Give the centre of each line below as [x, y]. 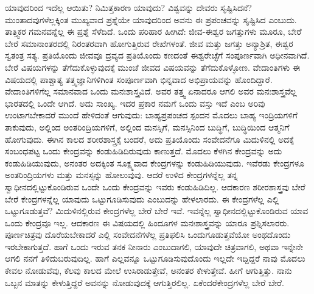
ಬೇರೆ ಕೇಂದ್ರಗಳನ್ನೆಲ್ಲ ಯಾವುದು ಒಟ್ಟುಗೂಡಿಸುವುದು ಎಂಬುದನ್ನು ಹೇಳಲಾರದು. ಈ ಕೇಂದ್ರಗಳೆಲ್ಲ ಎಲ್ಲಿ [142, 199]
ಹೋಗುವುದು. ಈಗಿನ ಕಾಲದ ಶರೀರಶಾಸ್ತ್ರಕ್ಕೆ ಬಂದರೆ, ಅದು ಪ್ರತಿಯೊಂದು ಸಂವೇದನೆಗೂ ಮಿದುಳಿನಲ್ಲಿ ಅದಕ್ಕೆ [149, 139]
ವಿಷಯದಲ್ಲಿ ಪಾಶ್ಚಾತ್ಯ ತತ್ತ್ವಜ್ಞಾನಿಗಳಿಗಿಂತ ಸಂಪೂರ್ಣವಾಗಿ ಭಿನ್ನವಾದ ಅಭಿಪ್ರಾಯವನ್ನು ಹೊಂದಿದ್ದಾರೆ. [139, 79]
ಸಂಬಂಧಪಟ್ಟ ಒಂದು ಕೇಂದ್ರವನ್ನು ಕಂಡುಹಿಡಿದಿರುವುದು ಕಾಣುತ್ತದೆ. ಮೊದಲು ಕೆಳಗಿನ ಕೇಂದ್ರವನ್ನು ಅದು [144, 151]
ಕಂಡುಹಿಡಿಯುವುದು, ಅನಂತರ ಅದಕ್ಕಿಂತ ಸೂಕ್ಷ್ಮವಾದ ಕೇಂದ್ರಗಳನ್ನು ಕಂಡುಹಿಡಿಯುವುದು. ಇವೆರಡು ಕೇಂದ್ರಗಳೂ [155, 163]
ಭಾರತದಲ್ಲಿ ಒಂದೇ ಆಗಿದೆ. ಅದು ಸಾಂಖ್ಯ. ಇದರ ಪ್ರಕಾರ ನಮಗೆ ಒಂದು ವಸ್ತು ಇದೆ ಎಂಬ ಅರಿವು [135, 103]
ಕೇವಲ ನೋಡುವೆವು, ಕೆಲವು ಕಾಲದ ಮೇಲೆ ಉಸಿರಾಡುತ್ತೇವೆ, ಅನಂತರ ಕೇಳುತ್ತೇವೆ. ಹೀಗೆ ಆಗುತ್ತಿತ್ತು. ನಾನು [148, 271]
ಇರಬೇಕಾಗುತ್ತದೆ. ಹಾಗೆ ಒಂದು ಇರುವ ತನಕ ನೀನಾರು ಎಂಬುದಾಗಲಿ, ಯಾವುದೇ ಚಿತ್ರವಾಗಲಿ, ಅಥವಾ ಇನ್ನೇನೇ [154, 246]
